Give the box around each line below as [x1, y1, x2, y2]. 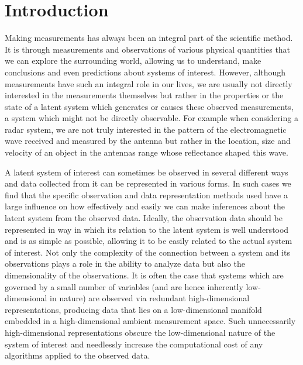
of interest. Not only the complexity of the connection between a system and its [5, 246, 290, 258]
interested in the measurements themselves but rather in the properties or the [5, 89, 284, 101]
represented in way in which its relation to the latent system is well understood [5, 223, 289, 235]
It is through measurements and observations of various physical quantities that [5, 43, 291, 55]
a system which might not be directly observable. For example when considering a [5, 112, 298, 124]
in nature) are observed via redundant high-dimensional [50, 292, 250, 304]
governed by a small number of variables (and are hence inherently [5, 280, 243, 292]
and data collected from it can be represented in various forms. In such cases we [5, 177, 291, 190]
